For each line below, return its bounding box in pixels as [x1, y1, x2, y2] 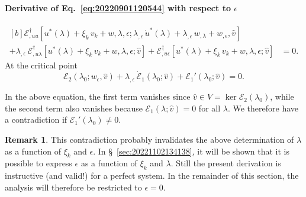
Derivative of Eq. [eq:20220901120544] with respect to [5, 1, 231, 14]
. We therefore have [227, 101, 298, 114]
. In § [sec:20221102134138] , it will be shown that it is [93, 145, 289, 157]
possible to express [5, 157, 72, 169]
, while [270, 90, 294, 103]
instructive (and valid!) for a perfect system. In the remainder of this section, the [5, 169, 299, 182]
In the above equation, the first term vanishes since [5, 90, 191, 103]
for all [198, 101, 221, 114]
